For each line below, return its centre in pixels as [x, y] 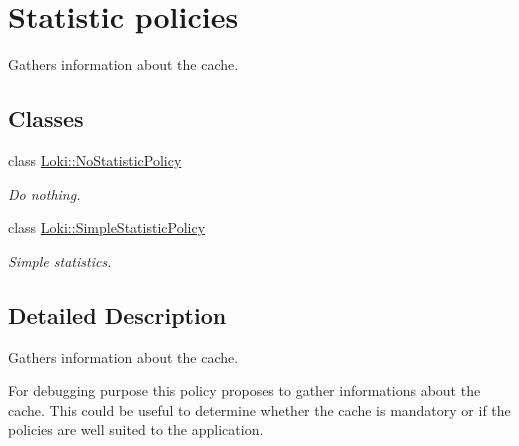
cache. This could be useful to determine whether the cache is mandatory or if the [259, 409]
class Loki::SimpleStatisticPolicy [107, 227]
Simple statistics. [60, 260]
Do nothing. [44, 193]
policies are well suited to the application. [136, 429]
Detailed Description [117, 314]
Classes [46, 118]
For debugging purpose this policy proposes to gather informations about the [244, 390]
